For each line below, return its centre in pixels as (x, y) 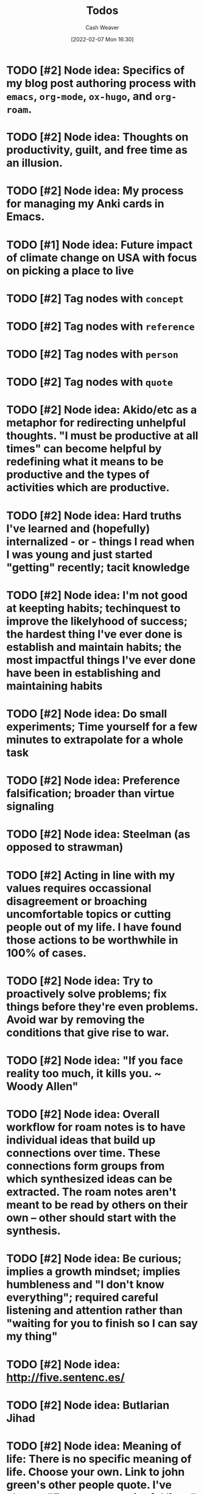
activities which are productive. (88, 488)
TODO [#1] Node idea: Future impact (100, 245)
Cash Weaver (102, 27)
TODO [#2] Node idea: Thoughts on (97, 137)
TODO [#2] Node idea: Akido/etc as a (102, 410)
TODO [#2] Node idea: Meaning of (94, 1446)
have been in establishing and (84, 673)
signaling (30, 807)
